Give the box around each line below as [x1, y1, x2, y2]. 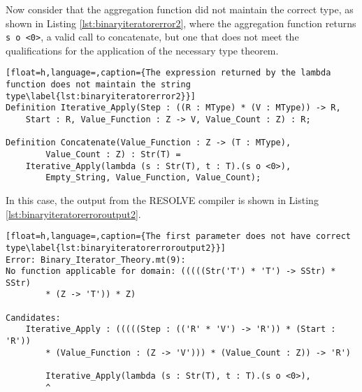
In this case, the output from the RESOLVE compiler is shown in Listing [6, 193, 319, 207]
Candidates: [6, 312, 61, 323]
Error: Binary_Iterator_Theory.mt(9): [6, 254, 186, 265]
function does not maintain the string [6, 80, 191, 90]
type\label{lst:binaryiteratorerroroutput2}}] [6, 242, 226, 253]
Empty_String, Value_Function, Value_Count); [45, 173, 261, 183]
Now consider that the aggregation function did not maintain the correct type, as [6, 2, 354, 16]
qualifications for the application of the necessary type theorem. [6, 43, 279, 57]
